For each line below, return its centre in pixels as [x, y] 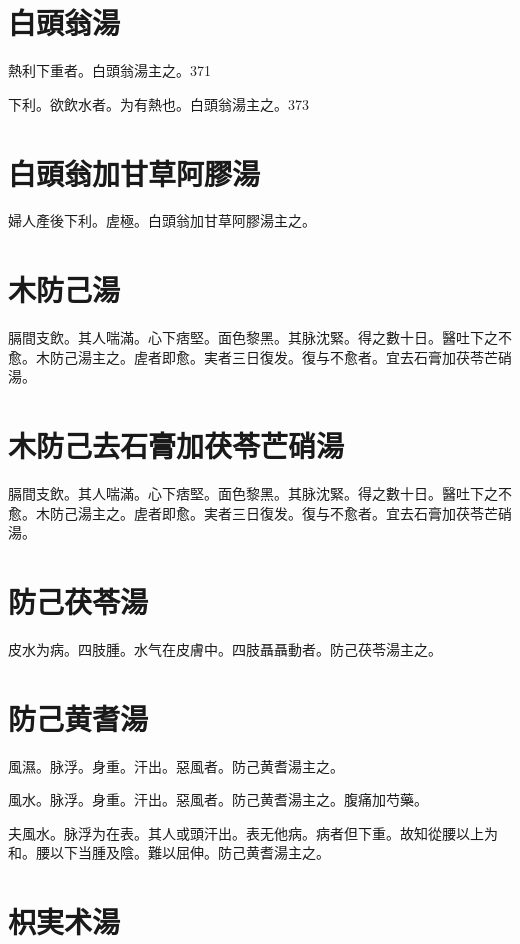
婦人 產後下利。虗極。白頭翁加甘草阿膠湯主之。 [162, 220]
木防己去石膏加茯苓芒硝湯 [176, 445]
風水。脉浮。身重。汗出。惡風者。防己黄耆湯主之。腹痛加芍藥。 [218, 799]
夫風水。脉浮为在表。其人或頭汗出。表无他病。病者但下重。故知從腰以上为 [253, 832]
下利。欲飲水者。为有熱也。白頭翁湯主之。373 [158, 103]
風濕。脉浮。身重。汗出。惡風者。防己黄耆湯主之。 [176, 765]
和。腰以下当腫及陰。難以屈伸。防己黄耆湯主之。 [169, 852]
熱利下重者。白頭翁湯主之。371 [109, 70]
